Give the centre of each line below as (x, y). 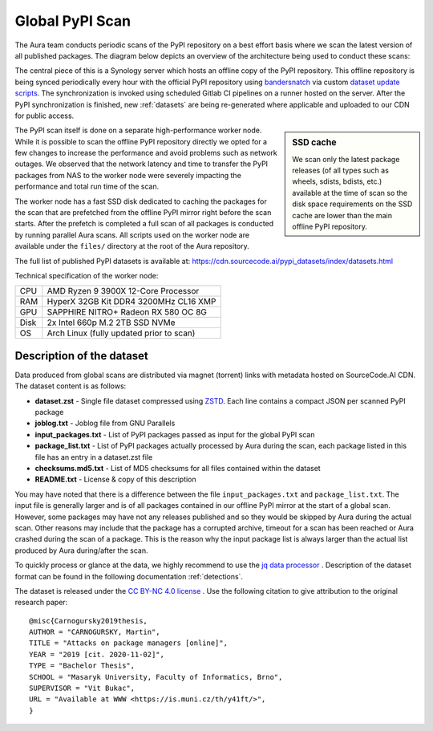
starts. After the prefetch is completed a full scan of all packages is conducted (144, 224)
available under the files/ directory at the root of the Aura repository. (132, 246)
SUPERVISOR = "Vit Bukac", (82, 688)
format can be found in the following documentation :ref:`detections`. (129, 576)
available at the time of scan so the (350, 193)
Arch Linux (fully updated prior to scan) (121, 333)
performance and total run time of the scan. (87, 187)
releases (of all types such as (340, 170)
